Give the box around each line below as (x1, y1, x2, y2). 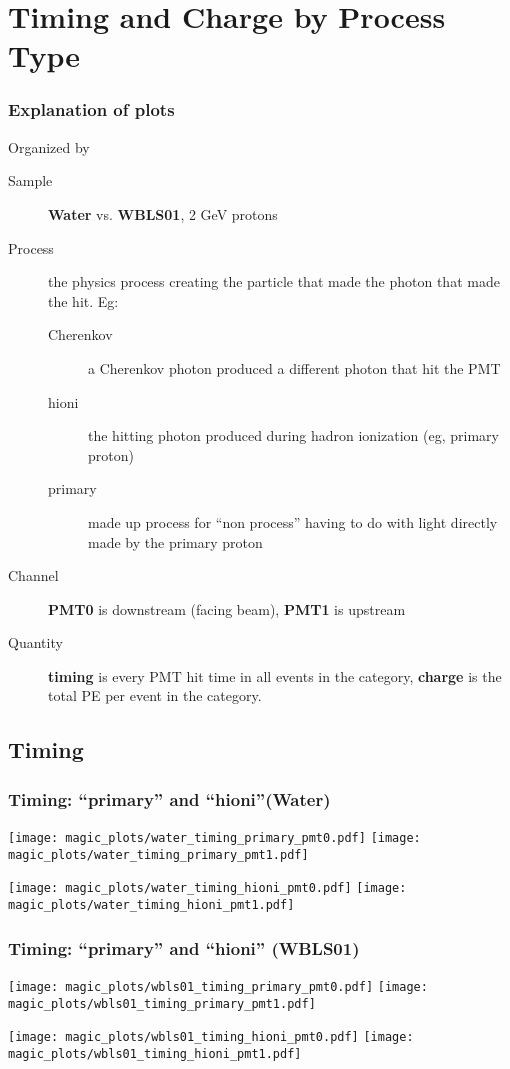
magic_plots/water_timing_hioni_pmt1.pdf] (8, 898, 295, 913)
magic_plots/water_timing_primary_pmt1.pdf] (8, 847, 309, 862)
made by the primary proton (88, 531, 263, 552)
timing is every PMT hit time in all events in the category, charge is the (48, 665, 502, 686)
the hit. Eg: (48, 290, 119, 311)
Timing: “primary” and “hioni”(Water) (8, 786, 331, 811)
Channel (8, 565, 59, 586)
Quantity (8, 632, 63, 653)
